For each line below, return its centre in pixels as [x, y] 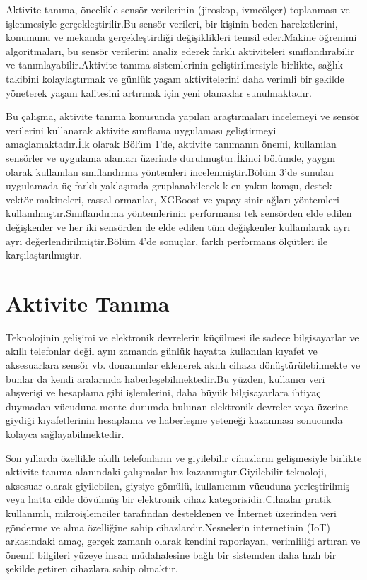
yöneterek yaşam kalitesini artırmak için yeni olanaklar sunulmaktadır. [159, 92]
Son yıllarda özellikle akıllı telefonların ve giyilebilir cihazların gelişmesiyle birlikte [184, 457]
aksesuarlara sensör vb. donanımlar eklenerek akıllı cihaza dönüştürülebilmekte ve [183, 365]
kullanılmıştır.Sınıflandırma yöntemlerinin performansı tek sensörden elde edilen [179, 213]
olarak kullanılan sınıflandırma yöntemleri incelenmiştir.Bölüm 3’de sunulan [170, 171]
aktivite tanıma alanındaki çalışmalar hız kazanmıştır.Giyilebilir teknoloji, [166, 472]
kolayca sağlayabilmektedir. [65, 433]
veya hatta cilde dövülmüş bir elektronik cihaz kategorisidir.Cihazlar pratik [169, 499]
